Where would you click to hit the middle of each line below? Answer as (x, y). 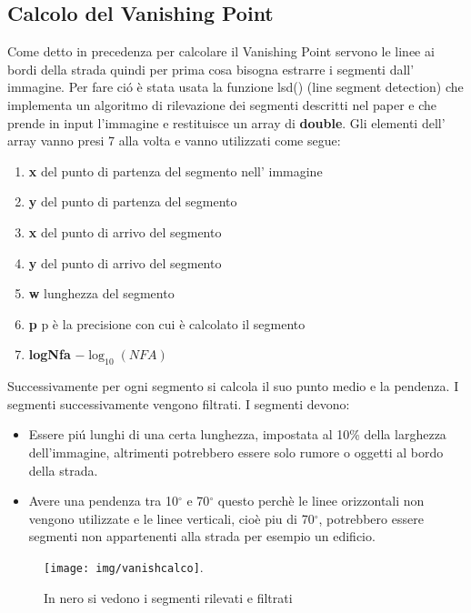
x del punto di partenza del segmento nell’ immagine (175, 171)
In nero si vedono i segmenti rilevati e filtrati (168, 597)
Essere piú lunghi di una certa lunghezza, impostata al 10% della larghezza (237, 434)
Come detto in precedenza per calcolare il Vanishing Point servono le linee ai (221, 51)
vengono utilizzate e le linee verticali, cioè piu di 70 (171, 518)
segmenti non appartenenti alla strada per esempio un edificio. (202, 536)
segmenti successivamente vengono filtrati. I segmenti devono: (179, 403)
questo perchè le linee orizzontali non (321, 501)
